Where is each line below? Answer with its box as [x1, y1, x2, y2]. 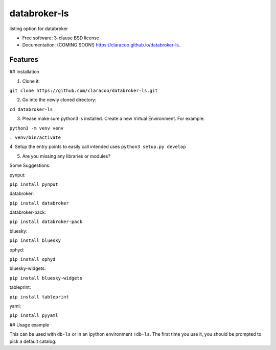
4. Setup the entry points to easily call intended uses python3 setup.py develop [9, 143, 186, 150]
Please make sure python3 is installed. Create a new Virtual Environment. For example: [22, 115, 205, 122]
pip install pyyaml [9, 313, 58, 318]
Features [9, 55, 38, 64]
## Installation [9, 69, 39, 75]
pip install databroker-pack [9, 219, 83, 224]
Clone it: [22, 78, 40, 84]
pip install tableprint [9, 294, 69, 299]
